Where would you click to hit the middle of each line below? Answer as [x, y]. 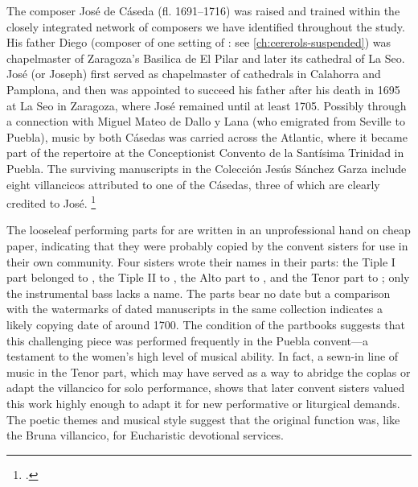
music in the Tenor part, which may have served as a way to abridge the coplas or [209, 371]
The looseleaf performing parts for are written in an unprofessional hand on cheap [209, 230]
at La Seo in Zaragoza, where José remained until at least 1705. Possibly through [207, 105]
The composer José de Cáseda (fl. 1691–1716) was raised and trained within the [203, 10]
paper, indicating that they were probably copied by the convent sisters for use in [207, 245]
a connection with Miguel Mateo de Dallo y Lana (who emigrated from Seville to [206, 121]
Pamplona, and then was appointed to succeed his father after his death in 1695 [203, 89]
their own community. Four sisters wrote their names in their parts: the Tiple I [201, 261]
